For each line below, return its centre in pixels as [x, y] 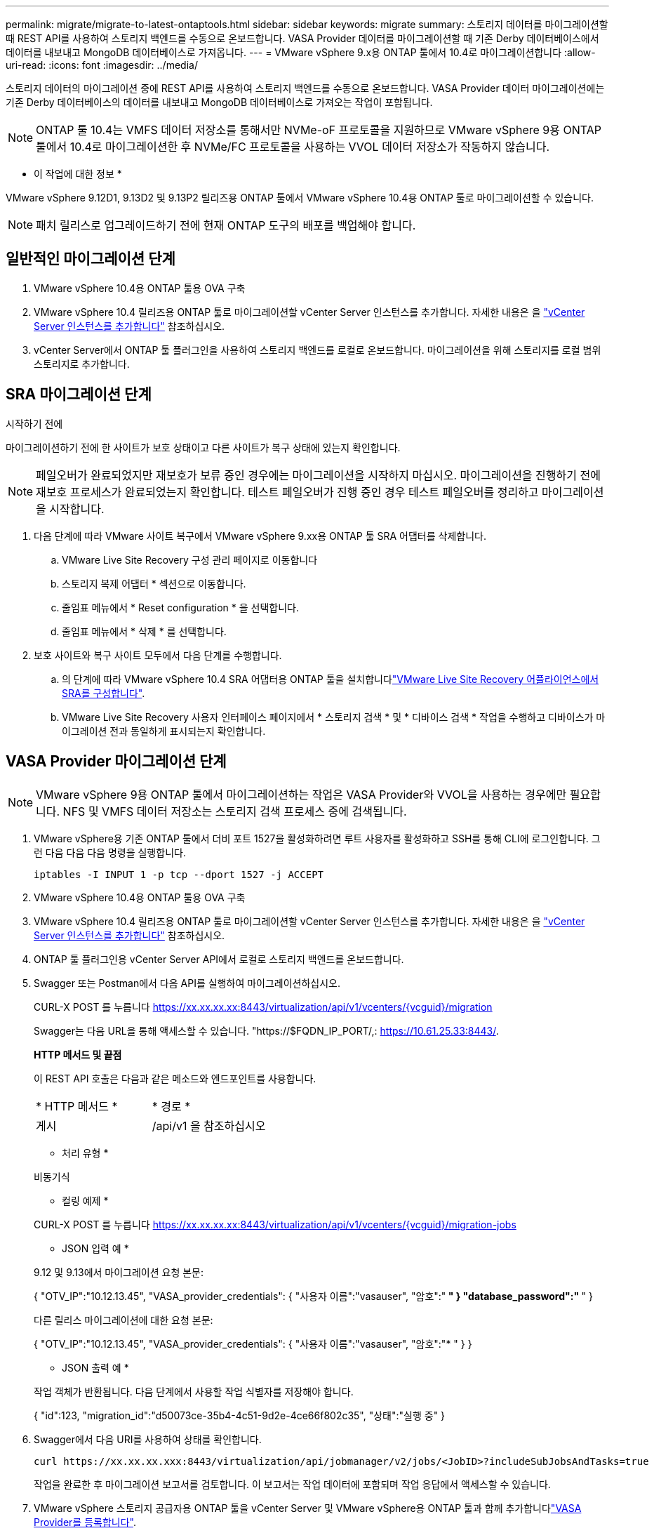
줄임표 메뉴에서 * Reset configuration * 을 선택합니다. [181, 607]
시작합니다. [77, 509]
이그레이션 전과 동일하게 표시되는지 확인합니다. [164, 731]
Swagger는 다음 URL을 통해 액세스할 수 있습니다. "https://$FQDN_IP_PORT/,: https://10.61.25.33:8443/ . [266, 1030]
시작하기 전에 [34, 423]
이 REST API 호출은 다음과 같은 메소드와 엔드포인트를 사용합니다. [175, 1078]
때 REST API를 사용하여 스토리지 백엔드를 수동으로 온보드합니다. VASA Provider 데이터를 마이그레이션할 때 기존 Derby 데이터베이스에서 [302, 38]
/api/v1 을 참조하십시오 [209, 1126]
